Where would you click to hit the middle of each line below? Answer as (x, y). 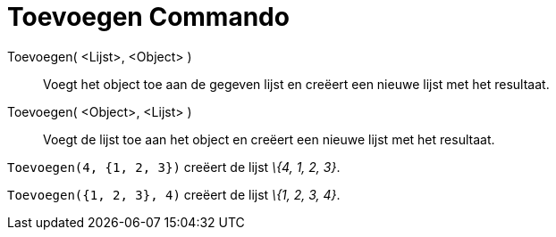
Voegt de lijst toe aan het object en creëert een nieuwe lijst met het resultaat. (269, 139)
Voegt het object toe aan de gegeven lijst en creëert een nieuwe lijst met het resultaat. (296, 84)
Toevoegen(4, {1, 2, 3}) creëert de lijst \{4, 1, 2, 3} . (174, 167)
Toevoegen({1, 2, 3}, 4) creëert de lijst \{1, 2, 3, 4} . (174, 194)
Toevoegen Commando (148, 17)
